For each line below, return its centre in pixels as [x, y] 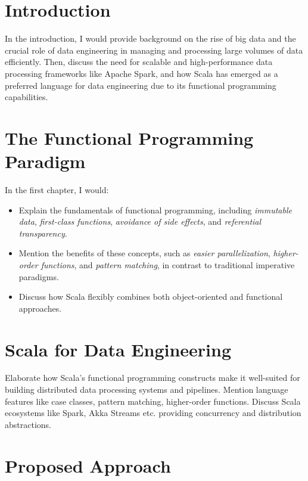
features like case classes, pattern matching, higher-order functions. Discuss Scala [153, 401]
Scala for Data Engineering [118, 349]
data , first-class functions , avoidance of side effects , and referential [140, 221]
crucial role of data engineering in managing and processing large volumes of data [154, 50]
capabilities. [27, 97]
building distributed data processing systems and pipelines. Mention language [147, 390]
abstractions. [28, 424]
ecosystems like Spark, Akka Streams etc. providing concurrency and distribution [153, 413]
